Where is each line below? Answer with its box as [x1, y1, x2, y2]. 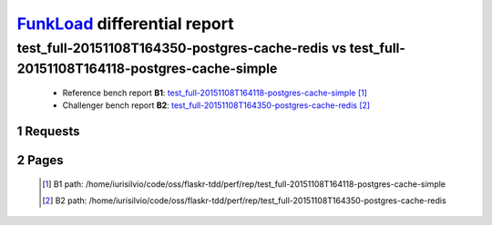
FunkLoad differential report [16, 14, 234, 34]
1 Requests [16, 123, 80, 140]
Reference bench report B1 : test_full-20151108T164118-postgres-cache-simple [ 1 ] [62, 87, 368, 99]
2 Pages [16, 152, 64, 168]
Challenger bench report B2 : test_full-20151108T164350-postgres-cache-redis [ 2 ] [62, 100, 371, 111]
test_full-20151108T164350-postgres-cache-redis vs [16, 40, 347, 56]
